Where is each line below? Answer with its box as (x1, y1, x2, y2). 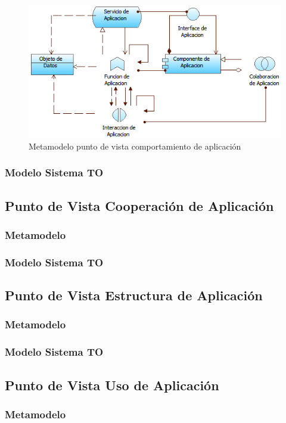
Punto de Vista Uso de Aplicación (5, 375, 219, 394)
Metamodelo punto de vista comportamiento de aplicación (29, 139, 241, 152)
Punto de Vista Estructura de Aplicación (5, 286, 263, 304)
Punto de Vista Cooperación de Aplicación (5, 196, 274, 214)
